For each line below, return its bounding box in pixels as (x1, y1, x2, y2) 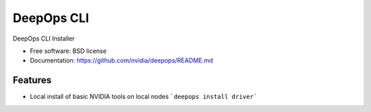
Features (12, 74, 52, 86)
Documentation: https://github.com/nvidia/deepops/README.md (30, 56, 213, 65)
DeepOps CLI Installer (12, 34, 75, 43)
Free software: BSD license (30, 47, 106, 55)
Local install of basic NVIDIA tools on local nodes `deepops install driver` (30, 93, 258, 101)
